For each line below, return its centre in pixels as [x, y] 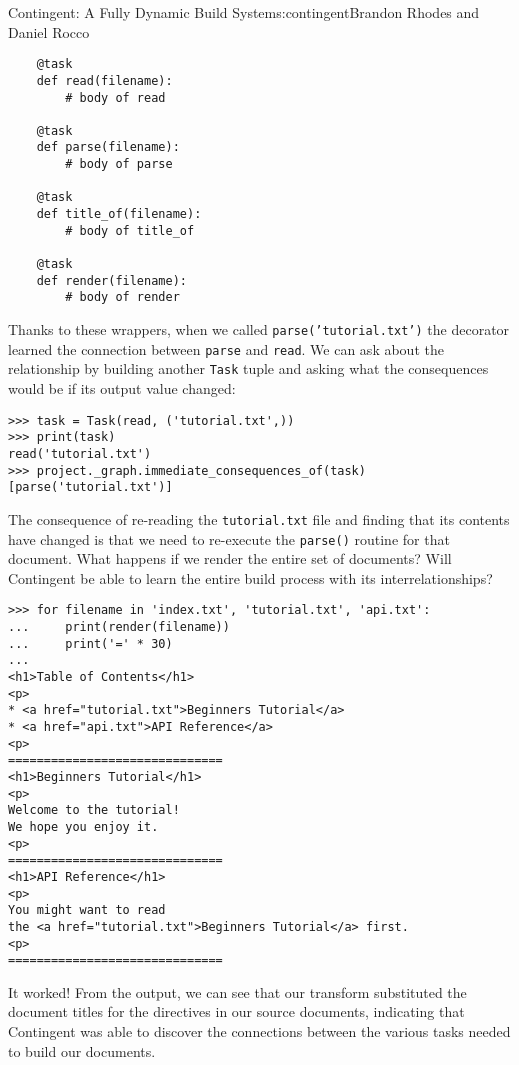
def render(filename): [111, 280]
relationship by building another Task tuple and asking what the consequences [248, 368]
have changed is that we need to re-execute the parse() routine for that [229, 538]
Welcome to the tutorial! [94, 810]
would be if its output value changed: [122, 388]
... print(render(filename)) [119, 627]
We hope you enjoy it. [83, 826]
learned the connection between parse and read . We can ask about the [226, 348]
